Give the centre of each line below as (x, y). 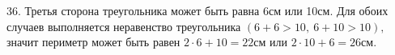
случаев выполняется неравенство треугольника (124, 26)
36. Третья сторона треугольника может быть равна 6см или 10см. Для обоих (197, 10)
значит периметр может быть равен (93, 42)
